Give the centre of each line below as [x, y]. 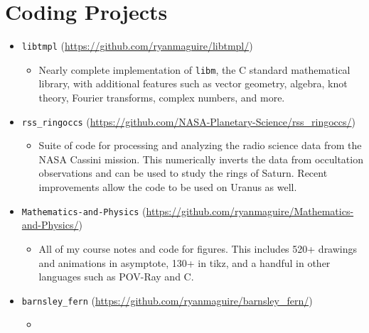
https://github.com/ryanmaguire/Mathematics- [250, 211]
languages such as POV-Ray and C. [116, 277]
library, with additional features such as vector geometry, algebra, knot [193, 83]
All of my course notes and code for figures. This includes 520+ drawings [198, 248]
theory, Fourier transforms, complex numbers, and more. [162, 98]
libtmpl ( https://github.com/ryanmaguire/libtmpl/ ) [137, 46]
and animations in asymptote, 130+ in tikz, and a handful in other [184, 262]
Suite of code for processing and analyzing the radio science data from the [200, 145]
